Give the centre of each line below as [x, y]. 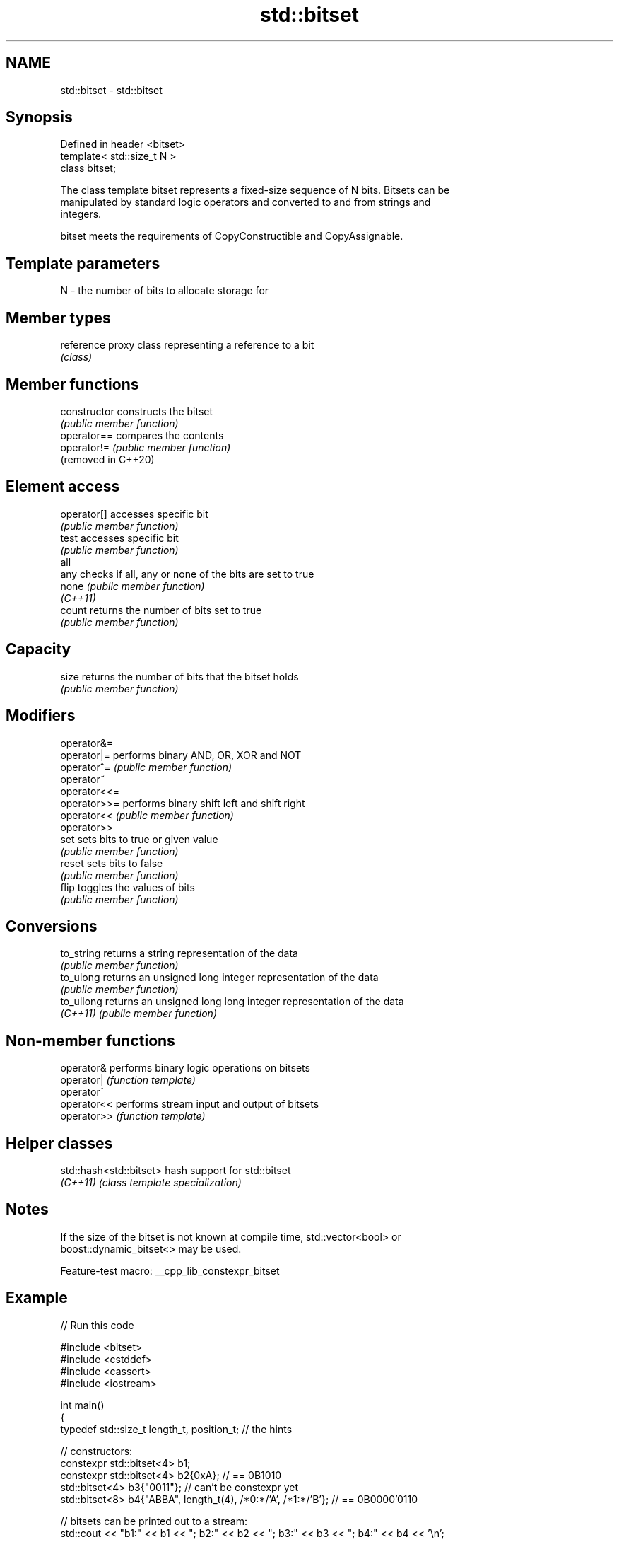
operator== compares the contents [142, 435]
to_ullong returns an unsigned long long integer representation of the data [232, 1002]
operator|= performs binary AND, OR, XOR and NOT [181, 755]
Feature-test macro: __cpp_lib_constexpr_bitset [170, 1270]
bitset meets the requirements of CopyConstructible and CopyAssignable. [232, 236]
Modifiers [41, 716]
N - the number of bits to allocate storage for [165, 291]
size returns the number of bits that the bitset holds [179, 676]
